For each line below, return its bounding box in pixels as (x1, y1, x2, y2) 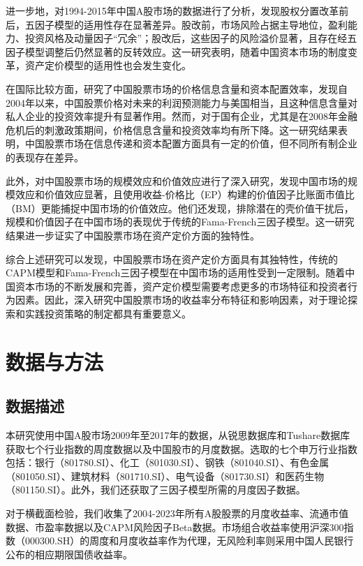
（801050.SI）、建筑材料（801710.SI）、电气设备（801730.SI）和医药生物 (6, 468, 325, 483)
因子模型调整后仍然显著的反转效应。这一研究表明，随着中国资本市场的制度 (6, 44, 348, 59)
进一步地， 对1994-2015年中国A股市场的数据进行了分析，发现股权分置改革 (6, 3, 339, 17)
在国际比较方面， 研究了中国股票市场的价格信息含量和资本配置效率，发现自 (6, 81, 348, 96)
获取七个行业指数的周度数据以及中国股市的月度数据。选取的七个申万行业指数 (6, 441, 357, 456)
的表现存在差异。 (6, 149, 84, 164)
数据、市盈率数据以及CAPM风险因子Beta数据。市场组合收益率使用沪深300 (6, 519, 344, 534)
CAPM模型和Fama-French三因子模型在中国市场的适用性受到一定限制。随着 (6, 265, 346, 280)
